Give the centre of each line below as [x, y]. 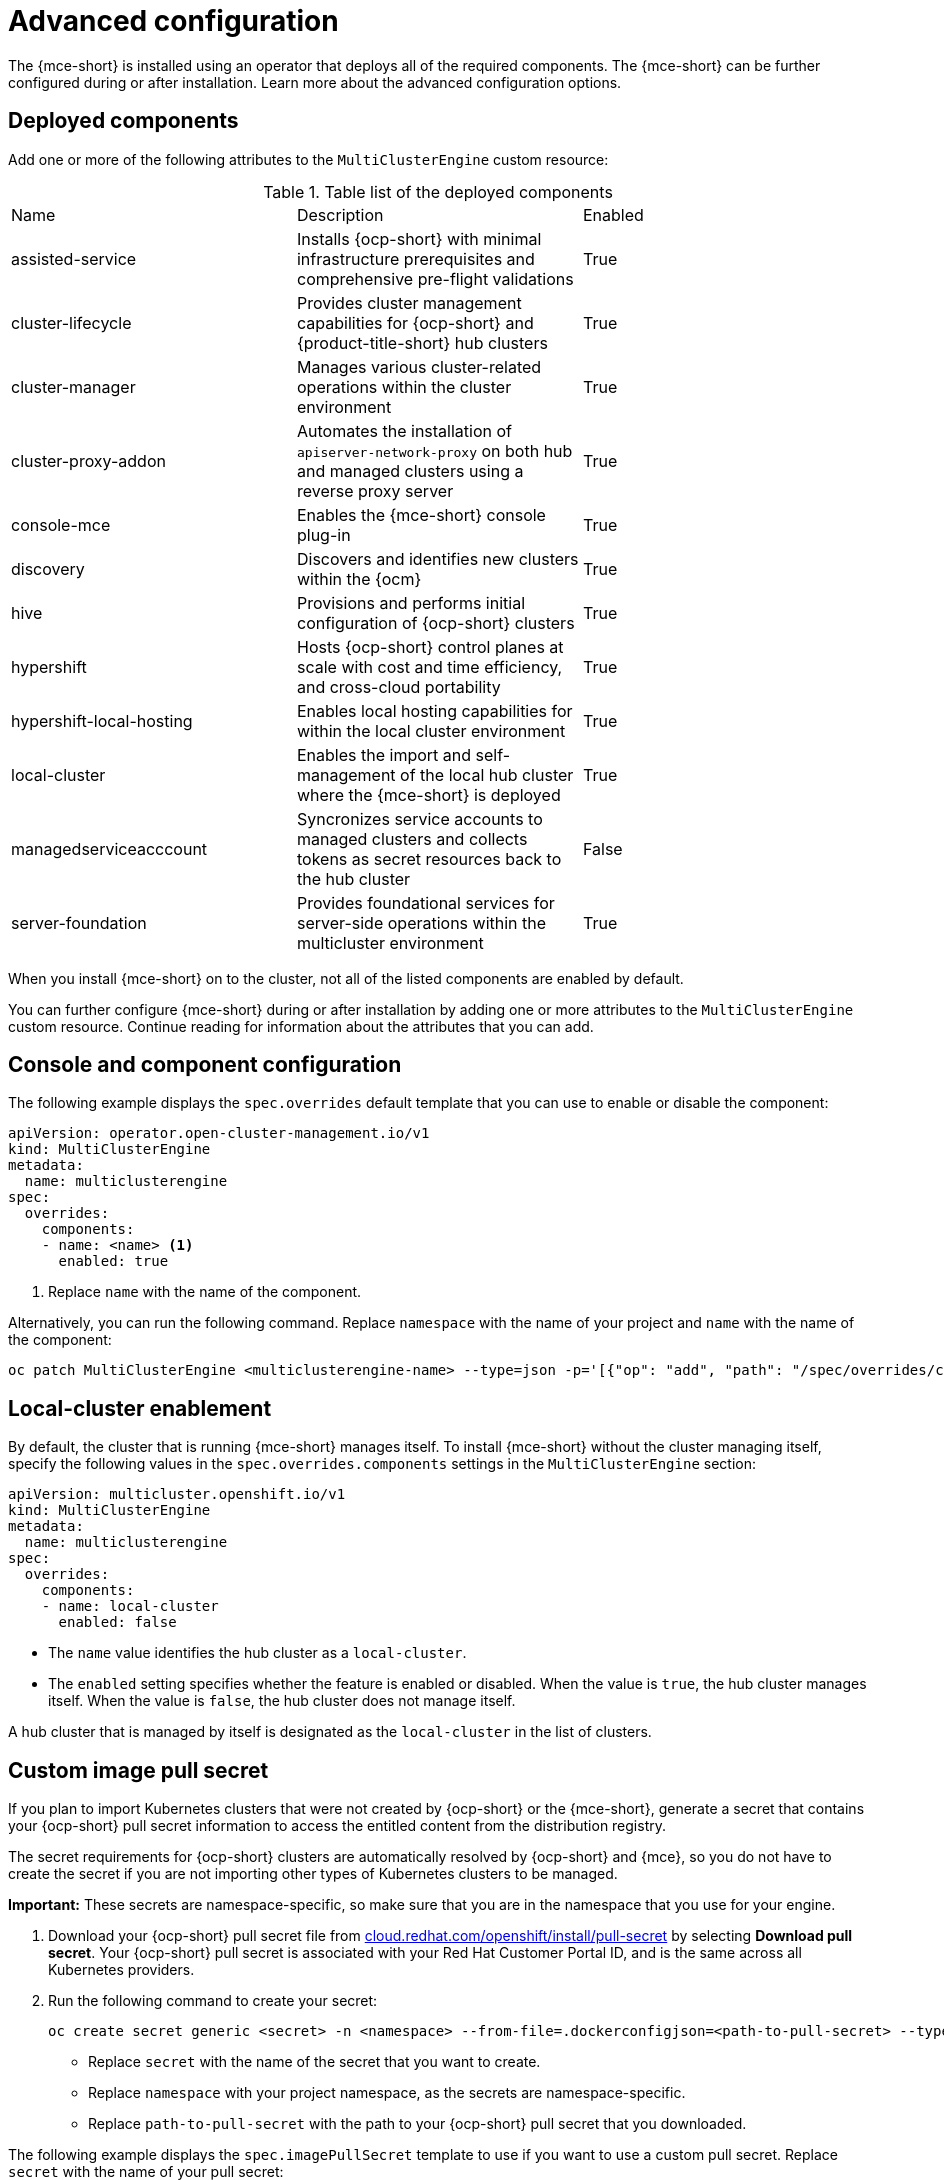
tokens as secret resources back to [429, 858]
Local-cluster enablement [140, 1408]
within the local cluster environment [431, 730]
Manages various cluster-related [419, 366]
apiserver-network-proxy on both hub [434, 450]
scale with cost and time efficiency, [429, 666]
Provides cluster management [409, 302]
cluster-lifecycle [71, 322]
